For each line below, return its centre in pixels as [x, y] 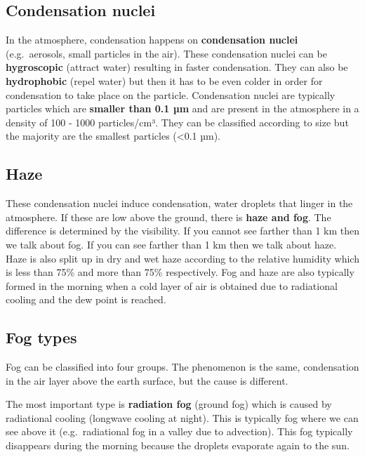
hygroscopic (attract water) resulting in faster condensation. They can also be [177, 67]
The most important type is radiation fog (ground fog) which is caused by [169, 404]
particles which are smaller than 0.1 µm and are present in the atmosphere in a [182, 108]
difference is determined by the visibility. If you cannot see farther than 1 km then [182, 231]
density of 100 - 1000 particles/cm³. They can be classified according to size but [177, 122]
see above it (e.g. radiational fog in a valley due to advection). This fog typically [179, 431]
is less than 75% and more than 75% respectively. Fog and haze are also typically [180, 272]
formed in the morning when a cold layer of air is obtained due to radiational [172, 285]
